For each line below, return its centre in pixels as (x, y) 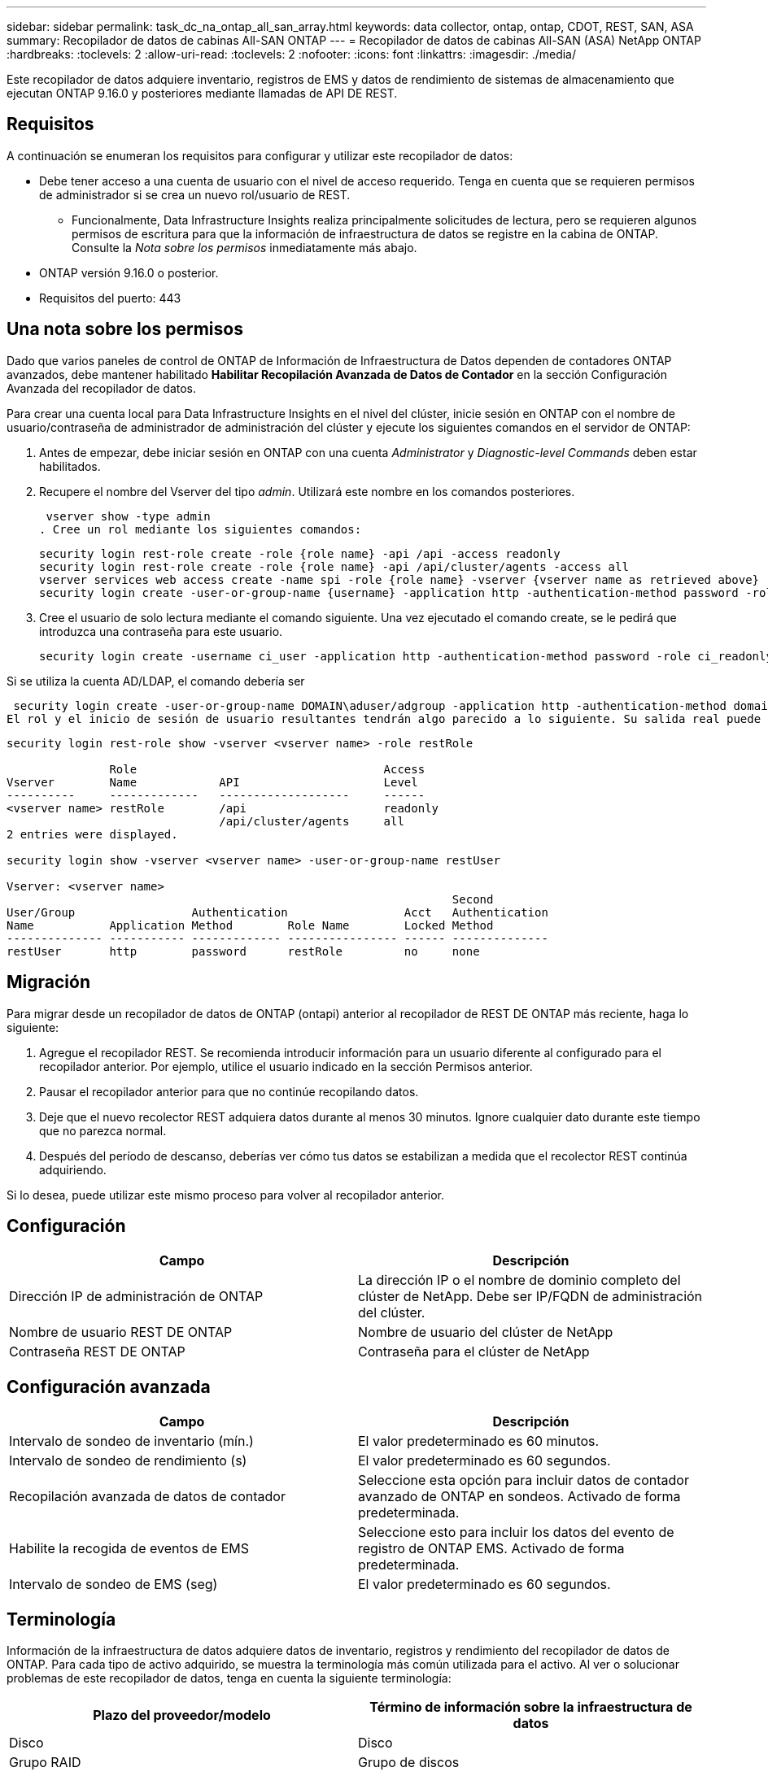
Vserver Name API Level (212, 782)
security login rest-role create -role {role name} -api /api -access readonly (300, 553)
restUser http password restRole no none (243, 951)
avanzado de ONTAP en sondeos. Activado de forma (519, 1497)
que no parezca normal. (103, 1130)
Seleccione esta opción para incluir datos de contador (524, 1480)
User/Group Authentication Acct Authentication (277, 912)
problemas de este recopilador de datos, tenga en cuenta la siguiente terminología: (229, 1678)
